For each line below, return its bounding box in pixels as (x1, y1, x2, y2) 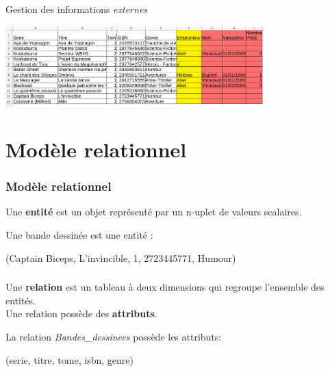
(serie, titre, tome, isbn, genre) (5, 352, 134, 367)
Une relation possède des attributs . (5, 306, 157, 321)
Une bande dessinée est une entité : (5, 228, 153, 242)
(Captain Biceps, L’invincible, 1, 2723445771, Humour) (5, 250, 236, 265)
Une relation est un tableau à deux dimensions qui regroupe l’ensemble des (5, 280, 325, 294)
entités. (5, 293, 36, 307)
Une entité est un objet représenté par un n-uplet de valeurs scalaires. (5, 204, 302, 219)
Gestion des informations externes (5, 1, 148, 16)
